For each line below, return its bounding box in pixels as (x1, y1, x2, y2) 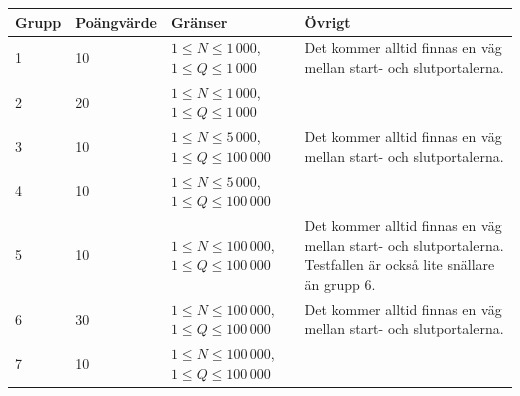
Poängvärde (75, 11, 157, 32)
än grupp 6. (304, 273, 376, 294)
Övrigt (304, 11, 351, 32)
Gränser (170, 11, 228, 32)
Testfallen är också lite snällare (304, 254, 495, 275)
